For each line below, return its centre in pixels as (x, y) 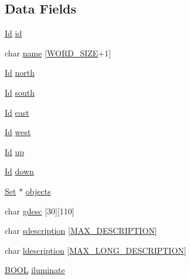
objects (38, 191)
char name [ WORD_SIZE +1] (58, 53)
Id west (18, 132)
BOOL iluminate (35, 270)
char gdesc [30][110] (40, 211)
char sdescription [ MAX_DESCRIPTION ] (81, 231)
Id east (17, 112)
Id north (20, 73)
